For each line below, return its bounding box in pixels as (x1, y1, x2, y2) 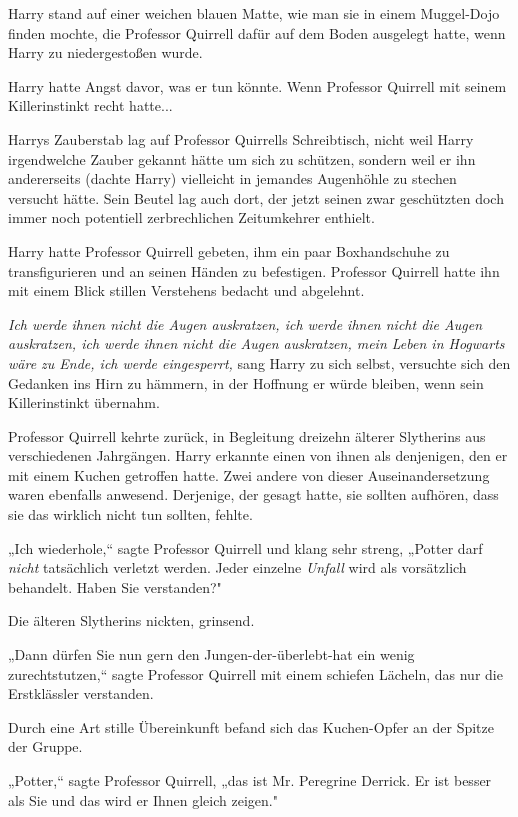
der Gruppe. (8, 736, 83, 757)
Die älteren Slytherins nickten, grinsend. (8, 610, 255, 631)
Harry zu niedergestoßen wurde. (8, 42, 203, 63)
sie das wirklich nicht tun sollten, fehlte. (8, 504, 253, 525)
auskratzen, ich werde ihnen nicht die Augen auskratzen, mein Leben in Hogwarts (8, 333, 505, 354)
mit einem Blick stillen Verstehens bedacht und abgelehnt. (8, 280, 365, 301)
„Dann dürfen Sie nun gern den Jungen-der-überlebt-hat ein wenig (8, 644, 415, 665)
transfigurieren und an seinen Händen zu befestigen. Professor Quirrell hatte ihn (8, 260, 500, 281)
